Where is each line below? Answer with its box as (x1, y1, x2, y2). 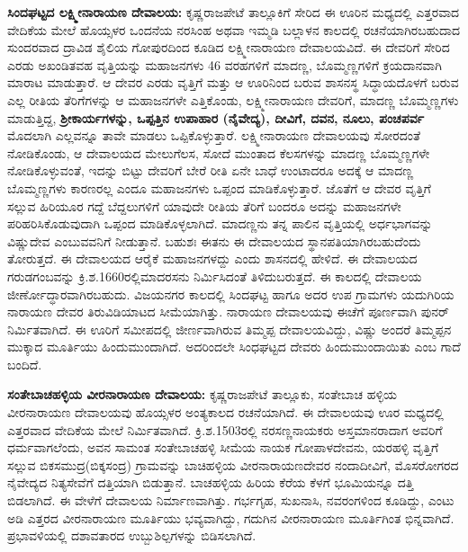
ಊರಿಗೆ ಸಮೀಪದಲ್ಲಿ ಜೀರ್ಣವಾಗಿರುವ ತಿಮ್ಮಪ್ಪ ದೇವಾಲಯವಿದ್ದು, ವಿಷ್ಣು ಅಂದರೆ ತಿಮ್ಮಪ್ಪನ (90, 319, 452, 338)
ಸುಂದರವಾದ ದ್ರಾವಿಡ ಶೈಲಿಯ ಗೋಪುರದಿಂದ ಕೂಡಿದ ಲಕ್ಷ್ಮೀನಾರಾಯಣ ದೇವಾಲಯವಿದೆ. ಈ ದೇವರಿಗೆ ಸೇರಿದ (7, 38, 450, 57)
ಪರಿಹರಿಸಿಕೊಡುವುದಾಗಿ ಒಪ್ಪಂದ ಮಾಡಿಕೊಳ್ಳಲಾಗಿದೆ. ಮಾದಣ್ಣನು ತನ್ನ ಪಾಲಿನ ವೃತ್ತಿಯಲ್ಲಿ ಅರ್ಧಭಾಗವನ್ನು (7, 214, 433, 233)
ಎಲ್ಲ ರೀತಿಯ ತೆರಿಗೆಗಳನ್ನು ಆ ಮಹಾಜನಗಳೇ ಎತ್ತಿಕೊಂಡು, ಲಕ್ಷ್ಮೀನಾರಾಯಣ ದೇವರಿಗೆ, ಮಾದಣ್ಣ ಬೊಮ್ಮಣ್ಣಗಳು (7, 90, 459, 109)
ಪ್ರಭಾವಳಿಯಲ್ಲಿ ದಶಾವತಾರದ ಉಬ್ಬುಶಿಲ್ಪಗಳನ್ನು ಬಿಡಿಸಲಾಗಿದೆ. (7, 526, 256, 545)
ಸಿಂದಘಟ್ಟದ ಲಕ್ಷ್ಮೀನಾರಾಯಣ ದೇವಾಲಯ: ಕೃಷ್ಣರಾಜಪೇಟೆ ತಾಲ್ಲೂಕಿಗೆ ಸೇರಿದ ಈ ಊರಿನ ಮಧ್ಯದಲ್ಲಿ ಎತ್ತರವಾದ (7, 3, 460, 21)
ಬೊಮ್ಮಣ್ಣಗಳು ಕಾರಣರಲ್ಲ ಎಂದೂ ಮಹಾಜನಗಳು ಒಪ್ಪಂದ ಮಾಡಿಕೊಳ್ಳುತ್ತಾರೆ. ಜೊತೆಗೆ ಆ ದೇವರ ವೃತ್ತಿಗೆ (7, 178, 431, 197)
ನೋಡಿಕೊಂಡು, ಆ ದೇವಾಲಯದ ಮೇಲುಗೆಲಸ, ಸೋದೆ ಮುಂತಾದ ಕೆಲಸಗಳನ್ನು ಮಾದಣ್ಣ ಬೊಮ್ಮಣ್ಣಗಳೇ (7, 143, 430, 162)
